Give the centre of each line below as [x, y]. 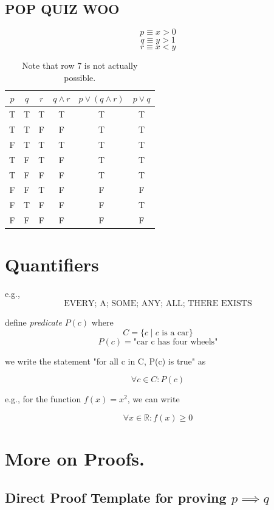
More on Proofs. [75, 458]
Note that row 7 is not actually [80, 65]
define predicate [33, 322]
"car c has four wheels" [176, 342]
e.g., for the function [43, 399]
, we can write [153, 399]
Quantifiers [52, 264]
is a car [175, 333]
